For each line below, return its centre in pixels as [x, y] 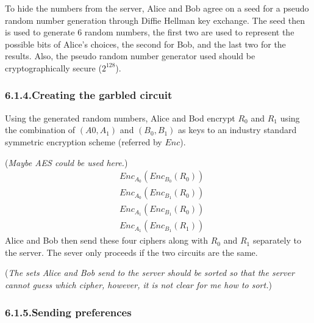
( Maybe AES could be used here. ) [66, 162]
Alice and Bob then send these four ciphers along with [107, 240]
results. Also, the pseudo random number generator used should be [130, 56]
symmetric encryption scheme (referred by [84, 141]
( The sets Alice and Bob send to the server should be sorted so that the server [150, 273]
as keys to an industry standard [237, 130]
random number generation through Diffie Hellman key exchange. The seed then [155, 20]
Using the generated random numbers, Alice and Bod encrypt [120, 118]
